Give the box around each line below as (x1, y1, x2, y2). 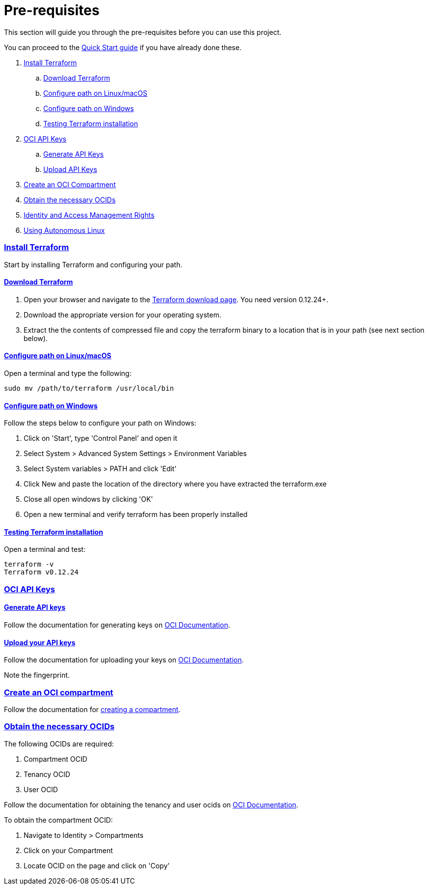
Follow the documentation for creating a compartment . (4, 705, 181, 714)
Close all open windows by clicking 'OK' (24, 495, 153, 504)
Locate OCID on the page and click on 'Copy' (24, 861, 170, 870)
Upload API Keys (43, 165, 97, 173)
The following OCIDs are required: (4, 739, 114, 748)
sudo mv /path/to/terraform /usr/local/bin (4, 384, 174, 392)
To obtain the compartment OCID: (4, 815, 113, 824)
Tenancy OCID (24, 770, 70, 778)
